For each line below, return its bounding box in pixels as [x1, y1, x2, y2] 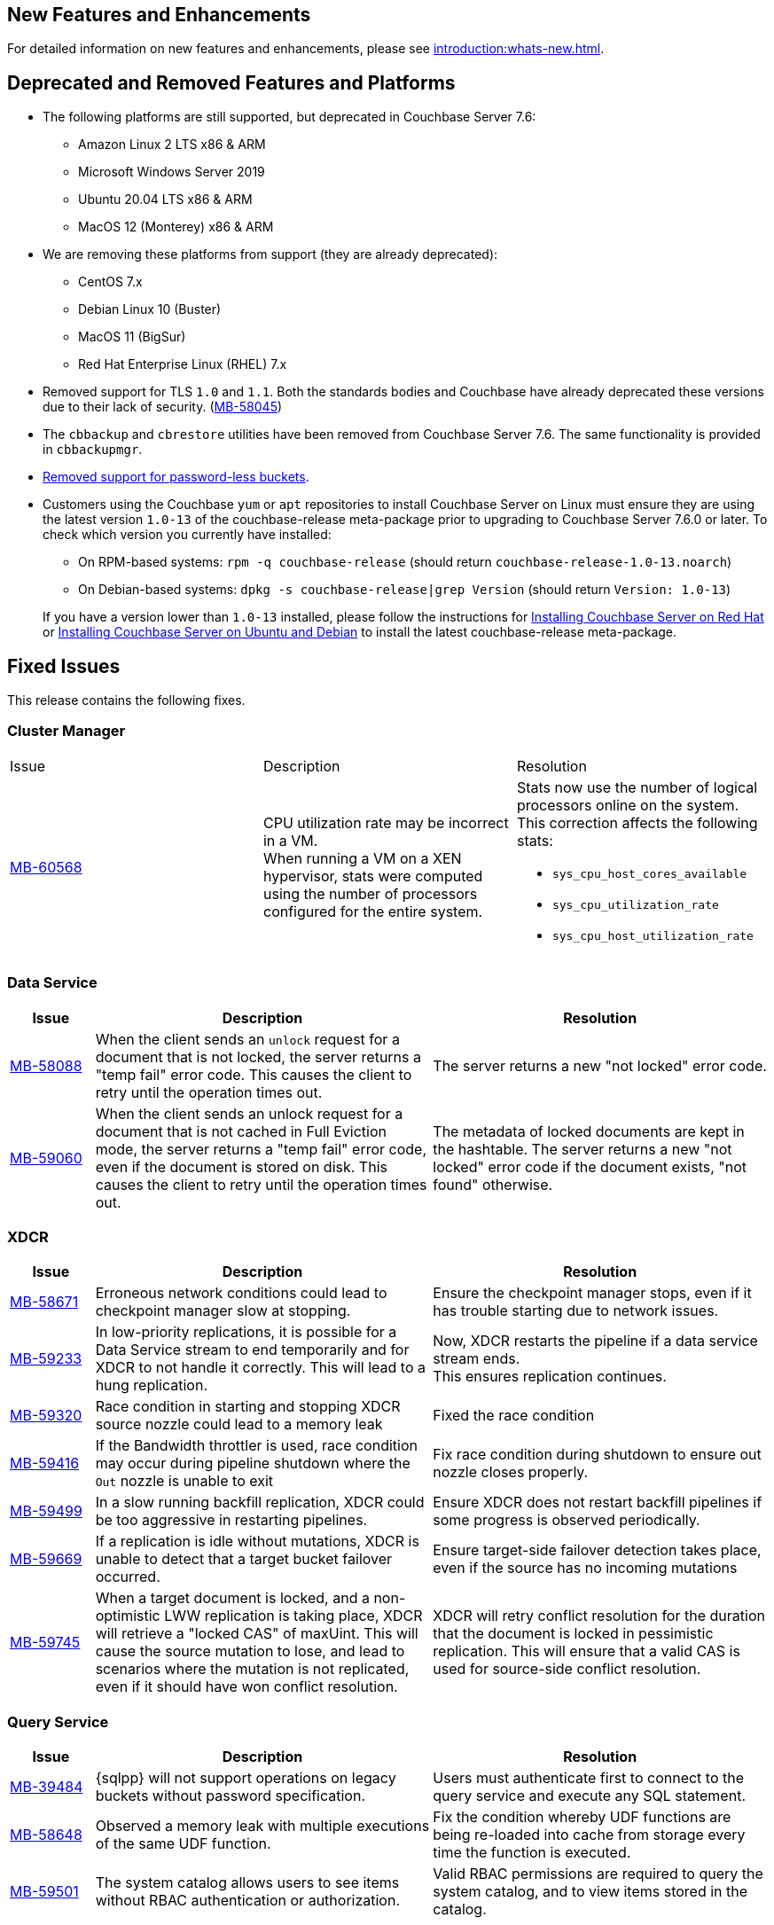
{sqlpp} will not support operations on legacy [95, 1769, 396, 1788]
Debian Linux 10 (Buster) [78, 301, 222, 317]
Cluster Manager [7, 722, 126, 740]
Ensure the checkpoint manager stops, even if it [433, 1284, 752, 1303]
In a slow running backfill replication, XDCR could [95, 1493, 425, 1512]
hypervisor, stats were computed [262, 867, 483, 886]
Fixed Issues [7, 654, 121, 677]
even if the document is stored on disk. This [95, 1157, 387, 1176]
